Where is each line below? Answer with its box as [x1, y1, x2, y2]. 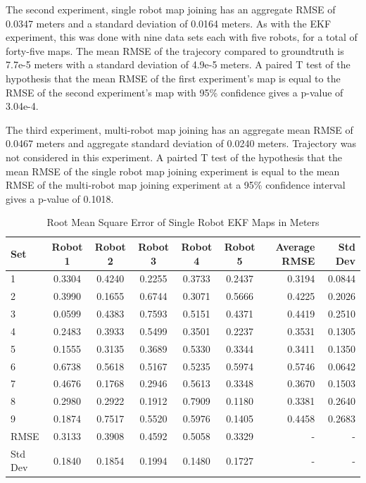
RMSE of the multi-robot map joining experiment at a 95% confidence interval [6, 177, 346, 192]
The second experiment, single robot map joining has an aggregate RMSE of [6, 2, 336, 16]
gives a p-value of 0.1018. [6, 191, 114, 206]
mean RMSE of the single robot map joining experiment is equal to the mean [6, 163, 340, 178]
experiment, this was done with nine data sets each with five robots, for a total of [6, 30, 358, 44]
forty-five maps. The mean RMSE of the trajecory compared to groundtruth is [6, 43, 344, 58]
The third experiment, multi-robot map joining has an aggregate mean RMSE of [6, 122, 353, 137]
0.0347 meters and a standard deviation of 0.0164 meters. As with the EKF [6, 15, 332, 30]
